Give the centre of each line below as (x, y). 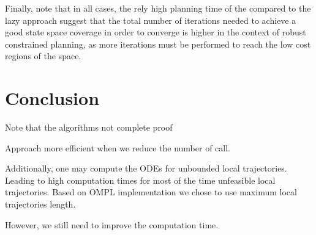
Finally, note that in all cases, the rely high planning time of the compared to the (158, 8)
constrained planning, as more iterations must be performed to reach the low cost (158, 44)
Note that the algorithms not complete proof (89, 127)
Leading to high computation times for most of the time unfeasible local (140, 180)
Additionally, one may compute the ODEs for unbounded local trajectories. (146, 168)
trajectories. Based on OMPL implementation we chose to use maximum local (151, 192)
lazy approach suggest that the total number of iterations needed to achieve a (151, 20)
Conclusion (52, 98)
